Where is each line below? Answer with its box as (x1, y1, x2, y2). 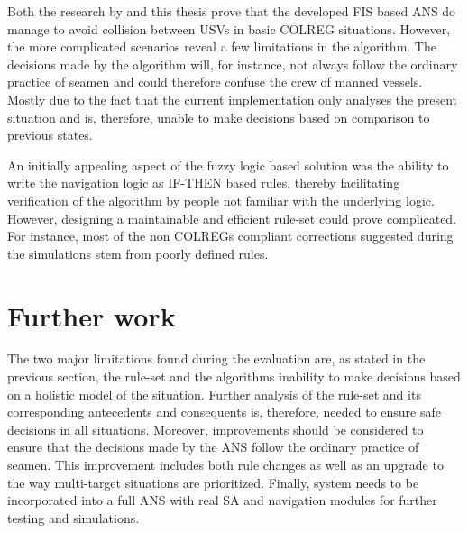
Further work (7, 297, 176, 334)
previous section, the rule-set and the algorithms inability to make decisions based (7, 367, 461, 386)
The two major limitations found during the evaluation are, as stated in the (7, 349, 426, 368)
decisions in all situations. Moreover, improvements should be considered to (7, 419, 424, 438)
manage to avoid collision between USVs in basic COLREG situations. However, (7, 19, 451, 38)
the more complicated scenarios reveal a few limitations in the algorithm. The (7, 37, 436, 56)
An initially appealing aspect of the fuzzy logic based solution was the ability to (7, 155, 449, 174)
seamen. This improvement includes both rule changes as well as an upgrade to (7, 455, 444, 473)
